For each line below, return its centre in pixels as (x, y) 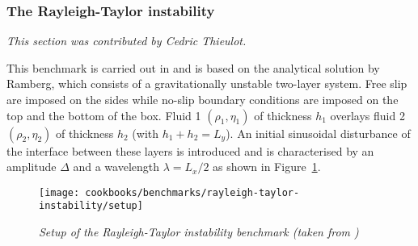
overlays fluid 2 (367, 115)
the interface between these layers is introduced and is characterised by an (190, 150)
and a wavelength (116, 167)
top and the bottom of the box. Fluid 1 (104, 115)
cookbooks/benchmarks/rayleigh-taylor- (192, 192)
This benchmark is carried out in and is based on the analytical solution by (193, 67)
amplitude (32, 167)
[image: (59, 192)
